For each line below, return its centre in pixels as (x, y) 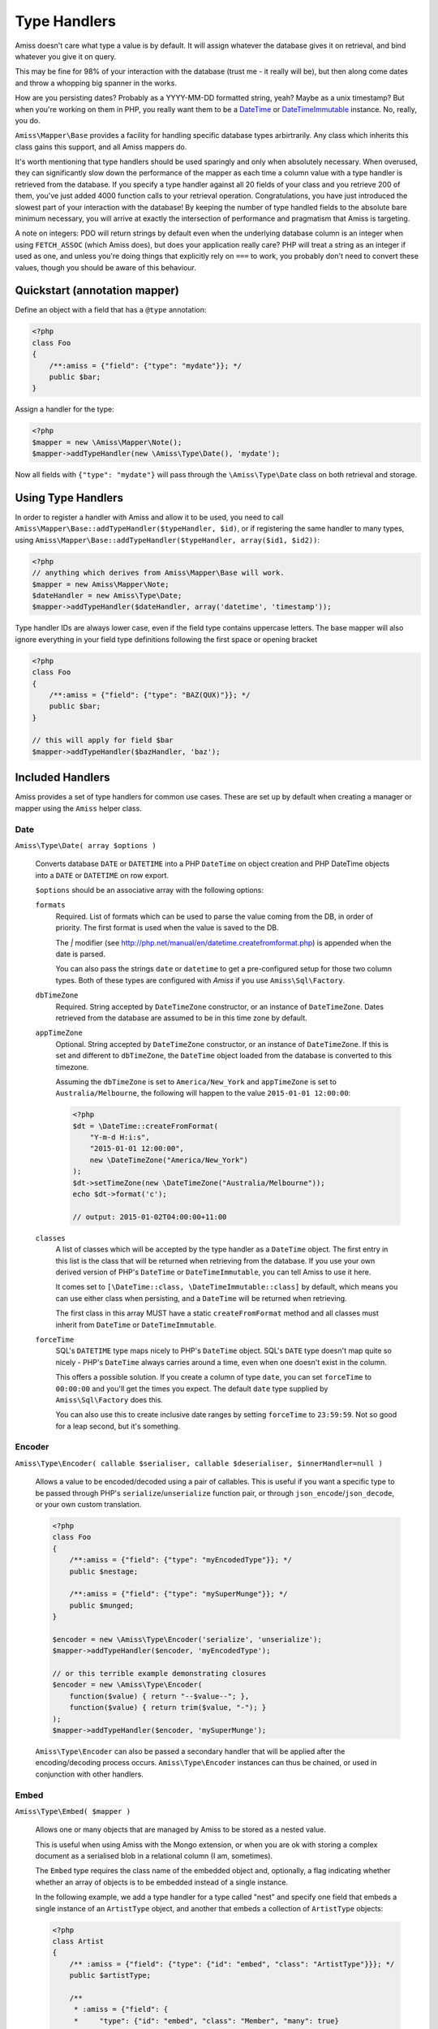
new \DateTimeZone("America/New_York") (169, 1160)
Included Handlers (62, 778)
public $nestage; (104, 1571)
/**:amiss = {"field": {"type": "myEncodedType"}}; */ (180, 1560)
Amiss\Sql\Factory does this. (109, 1399)
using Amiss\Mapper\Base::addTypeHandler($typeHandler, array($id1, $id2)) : (167, 540)
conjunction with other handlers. (89, 1774)
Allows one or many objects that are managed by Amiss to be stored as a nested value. (180, 1829)
